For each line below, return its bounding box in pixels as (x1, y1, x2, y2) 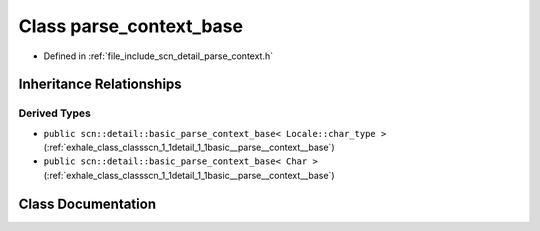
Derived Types (18, 106, 92, 120)
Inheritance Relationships (18, 76, 182, 93)
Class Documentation (18, 195, 157, 212)
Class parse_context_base (18, 15, 244, 37)
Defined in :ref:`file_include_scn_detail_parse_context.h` (43, 50, 274, 62)
